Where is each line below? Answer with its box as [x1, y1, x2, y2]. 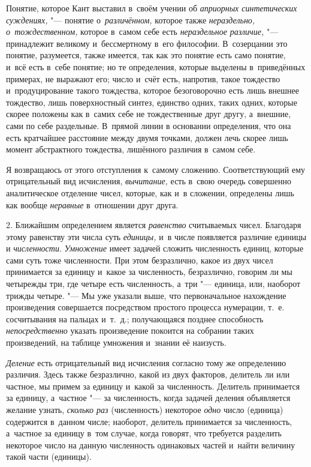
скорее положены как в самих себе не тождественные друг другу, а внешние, [6, 107, 291, 120]
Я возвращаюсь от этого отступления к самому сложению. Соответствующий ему [6, 163, 305, 175]
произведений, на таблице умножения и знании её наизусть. [6, 336, 227, 349]
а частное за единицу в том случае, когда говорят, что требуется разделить [6, 427, 282, 439]
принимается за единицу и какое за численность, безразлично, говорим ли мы [6, 265, 292, 278]
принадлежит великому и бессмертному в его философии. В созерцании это [6, 37, 288, 49]
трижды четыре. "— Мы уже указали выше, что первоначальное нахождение [6, 289, 286, 301]
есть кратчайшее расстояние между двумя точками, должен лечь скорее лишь [6, 131, 288, 143]
